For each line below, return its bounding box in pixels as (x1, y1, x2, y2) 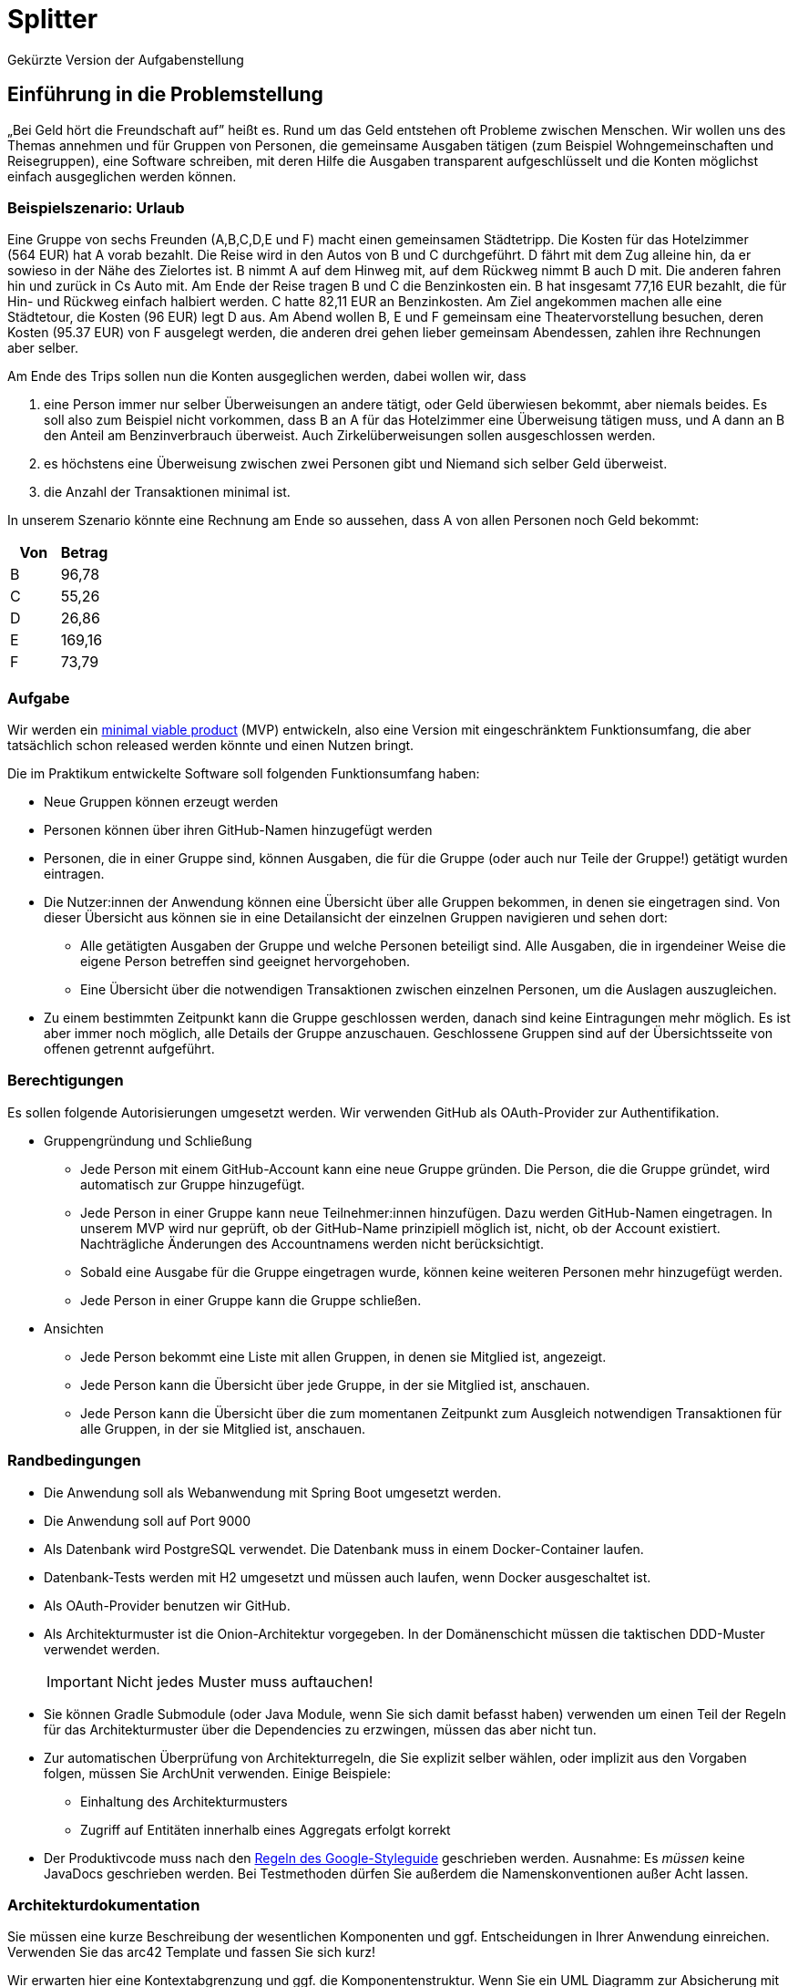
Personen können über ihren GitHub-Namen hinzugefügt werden (44, 822, 433, 839)
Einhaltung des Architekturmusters (80, 1793, 288, 1809)
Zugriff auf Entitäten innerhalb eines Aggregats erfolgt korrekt (80, 1821, 451, 1838)
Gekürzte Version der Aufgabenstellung (7, 51, 244, 67)
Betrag (60, 543, 108, 562)
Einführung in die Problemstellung (7, 83, 323, 107)
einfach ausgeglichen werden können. (7, 168, 237, 184)
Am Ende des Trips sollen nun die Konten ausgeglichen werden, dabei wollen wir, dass (7, 368, 527, 385)
